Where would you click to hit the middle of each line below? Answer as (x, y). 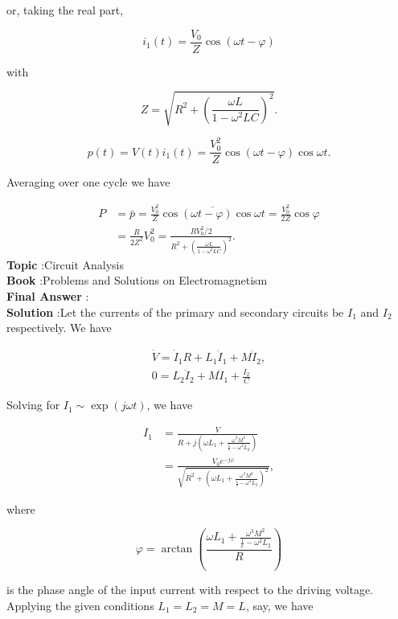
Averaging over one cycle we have (88, 182)
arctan (177, 549)
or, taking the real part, (65, 10)
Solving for (33, 405)
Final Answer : (48, 296)
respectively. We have (59, 328)
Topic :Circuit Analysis (66, 264)
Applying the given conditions (80, 605)
